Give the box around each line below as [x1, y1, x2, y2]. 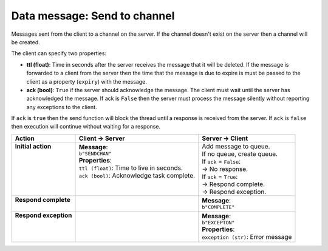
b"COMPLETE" [202, 204, 235, 210]
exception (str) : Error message [202, 233, 292, 241]
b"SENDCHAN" [78, 150, 112, 157]
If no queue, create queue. [202, 149, 278, 158]
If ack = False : [202, 157, 241, 166]
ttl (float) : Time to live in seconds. [78, 164, 183, 172]
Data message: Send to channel [11, 9, 175, 22]
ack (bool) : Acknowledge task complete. [78, 172, 196, 180]
